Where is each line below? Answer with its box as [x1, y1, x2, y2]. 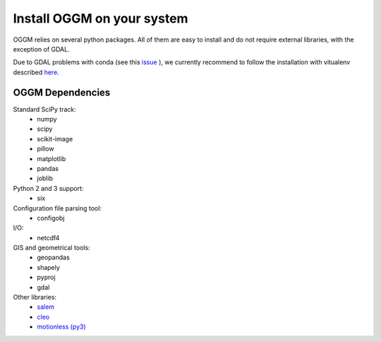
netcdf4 [37, 233, 60, 242]
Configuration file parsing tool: [13, 204, 102, 212]
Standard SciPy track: [13, 105, 77, 113]
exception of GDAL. [13, 45, 70, 53]
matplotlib [37, 154, 66, 163]
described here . [13, 68, 59, 76]
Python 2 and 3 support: [13, 184, 84, 192]
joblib [37, 174, 53, 183]
